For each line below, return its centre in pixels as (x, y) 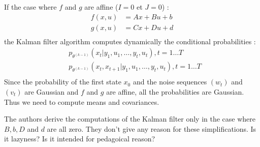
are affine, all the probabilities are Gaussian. (175, 91)
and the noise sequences (170, 82)
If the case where (30, 7)
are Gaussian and (52, 91)
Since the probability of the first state (63, 82)
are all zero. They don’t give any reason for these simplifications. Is (152, 128)
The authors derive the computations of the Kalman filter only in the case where (130, 119)
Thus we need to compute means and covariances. (82, 101)
